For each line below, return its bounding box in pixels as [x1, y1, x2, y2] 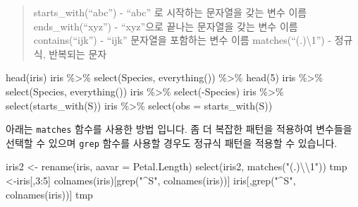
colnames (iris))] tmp [6, 187, 93, 201]
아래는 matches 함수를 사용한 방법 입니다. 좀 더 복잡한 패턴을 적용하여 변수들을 [6, 122, 352, 136]
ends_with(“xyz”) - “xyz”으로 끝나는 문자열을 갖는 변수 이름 [33, 18, 298, 33]
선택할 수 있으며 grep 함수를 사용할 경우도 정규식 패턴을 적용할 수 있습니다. [6, 135, 338, 150]
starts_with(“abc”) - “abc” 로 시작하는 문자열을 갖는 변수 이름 [33, 5, 307, 19]
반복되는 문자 [49, 46, 107, 61]
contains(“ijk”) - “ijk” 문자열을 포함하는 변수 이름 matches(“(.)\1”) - [33, 32, 332, 47]
